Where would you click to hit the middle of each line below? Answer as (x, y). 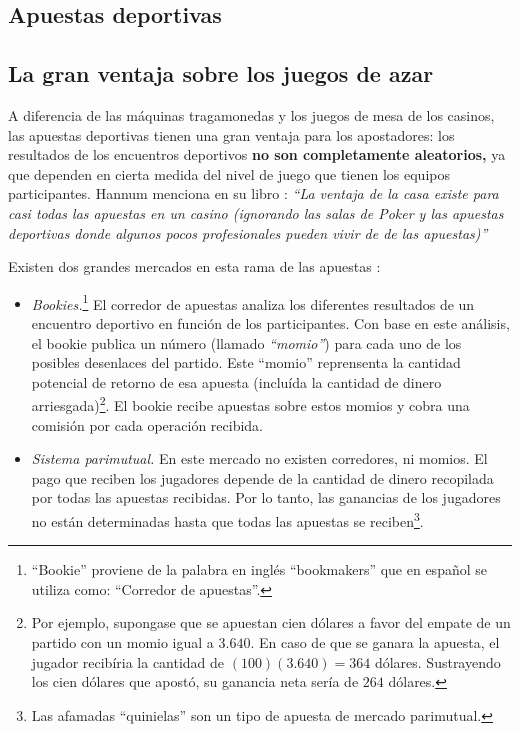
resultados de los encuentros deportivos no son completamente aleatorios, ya (257, 154)
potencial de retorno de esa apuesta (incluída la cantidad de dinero (236, 381)
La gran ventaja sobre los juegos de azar (221, 73)
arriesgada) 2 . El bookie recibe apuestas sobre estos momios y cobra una (250, 404)
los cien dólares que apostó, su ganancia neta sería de (195, 681)
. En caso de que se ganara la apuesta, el (375, 642)
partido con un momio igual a (122, 642)
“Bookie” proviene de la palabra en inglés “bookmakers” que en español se (259, 569)
